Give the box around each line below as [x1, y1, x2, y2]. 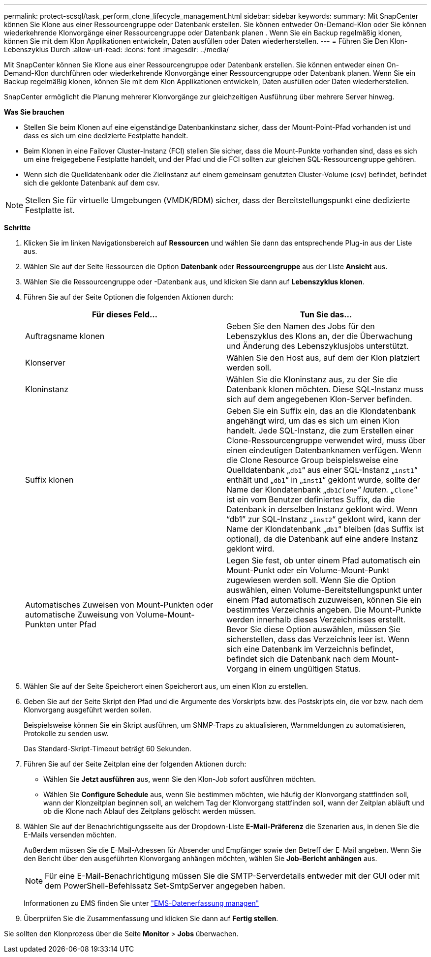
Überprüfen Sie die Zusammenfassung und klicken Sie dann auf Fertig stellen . [24, 914, 278, 923]
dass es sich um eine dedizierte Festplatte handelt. [24, 131, 188, 140]
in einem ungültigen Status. [260, 664, 361, 674]
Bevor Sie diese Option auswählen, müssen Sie [226, 624, 400, 634]
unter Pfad [58, 619, 96, 629]
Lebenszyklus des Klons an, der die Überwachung [226, 331, 413, 341]
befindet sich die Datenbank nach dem [226, 654, 369, 664]
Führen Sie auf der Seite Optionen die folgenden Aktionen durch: [24, 293, 233, 301]
